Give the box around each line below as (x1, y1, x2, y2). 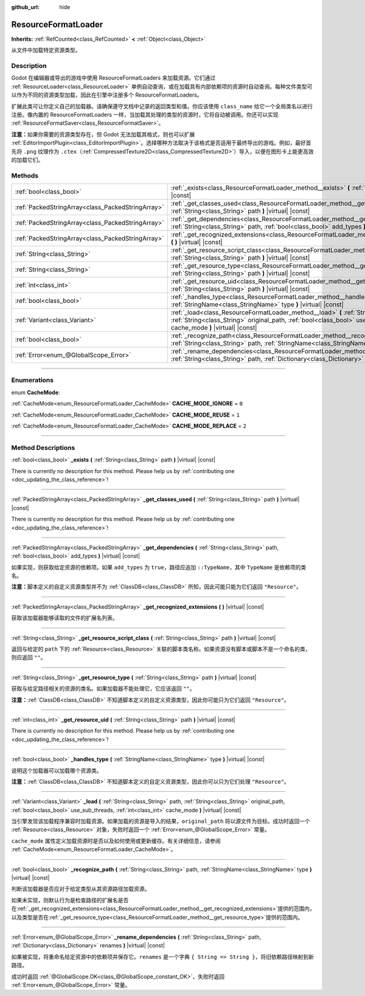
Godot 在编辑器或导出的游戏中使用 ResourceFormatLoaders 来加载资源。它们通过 (11, 74, 216, 81)
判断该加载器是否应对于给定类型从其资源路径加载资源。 (11, 885, 150, 893)
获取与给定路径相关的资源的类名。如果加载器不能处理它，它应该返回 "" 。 (11, 685, 195, 693)
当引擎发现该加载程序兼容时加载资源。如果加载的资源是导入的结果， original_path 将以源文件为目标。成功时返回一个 (11, 818, 310, 825)
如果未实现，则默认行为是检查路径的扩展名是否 (11, 896, 129, 904)
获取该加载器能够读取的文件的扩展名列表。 (11, 614, 118, 621)
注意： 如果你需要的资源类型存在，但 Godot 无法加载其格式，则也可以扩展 (11, 131, 195, 138)
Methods (11, 171, 39, 179)
